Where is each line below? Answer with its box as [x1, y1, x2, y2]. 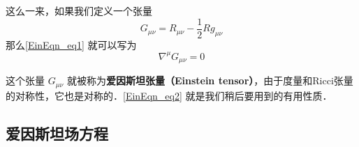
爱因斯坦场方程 [6, 122, 108, 144]
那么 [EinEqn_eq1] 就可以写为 [6, 37, 137, 52]
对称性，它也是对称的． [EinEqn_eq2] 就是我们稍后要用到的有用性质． [15, 88, 332, 102]
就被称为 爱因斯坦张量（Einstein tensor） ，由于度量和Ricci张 [66, 73, 344, 88]
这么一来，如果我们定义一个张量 [6, 3, 152, 17]
